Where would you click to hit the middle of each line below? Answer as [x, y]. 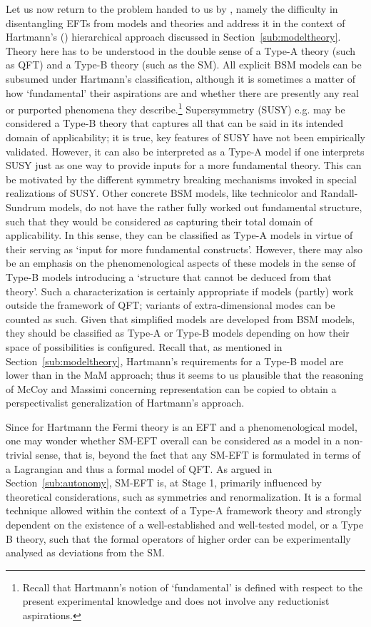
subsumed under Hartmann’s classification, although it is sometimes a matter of [181, 78]
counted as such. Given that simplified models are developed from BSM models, [181, 318]
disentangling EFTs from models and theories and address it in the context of [176, 22]
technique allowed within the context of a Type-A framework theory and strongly [184, 510]
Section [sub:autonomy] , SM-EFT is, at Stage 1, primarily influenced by [164, 483]
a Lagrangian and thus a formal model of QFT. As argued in [139, 468]
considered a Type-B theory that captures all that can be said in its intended [175, 123]
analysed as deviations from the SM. [85, 552]
